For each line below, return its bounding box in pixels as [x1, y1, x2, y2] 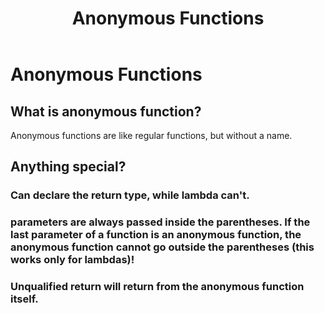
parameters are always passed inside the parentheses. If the [10, 215, 311, 229]
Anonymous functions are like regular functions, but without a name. [10, 130, 293, 141]
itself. [10, 292, 39, 306]
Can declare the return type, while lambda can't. [10, 188, 250, 202]
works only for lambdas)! [10, 253, 135, 267]
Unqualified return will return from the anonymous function [10, 280, 305, 294]
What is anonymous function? [10, 103, 202, 120]
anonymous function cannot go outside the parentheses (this [10, 240, 315, 254]
